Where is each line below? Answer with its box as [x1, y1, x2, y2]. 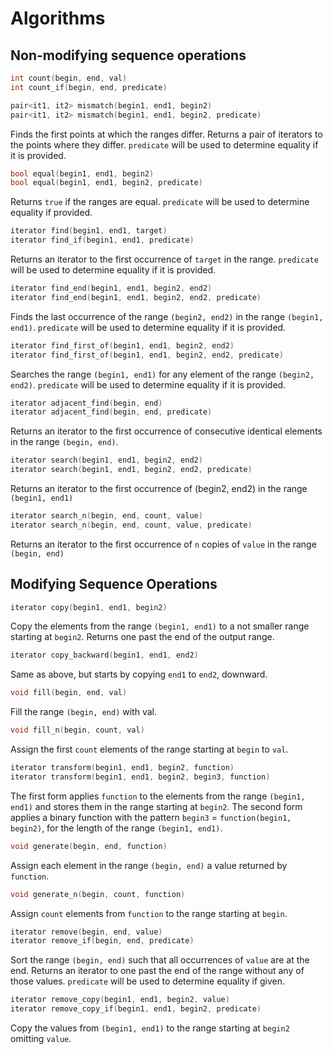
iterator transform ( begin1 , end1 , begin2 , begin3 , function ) [10, 772, 271, 782]
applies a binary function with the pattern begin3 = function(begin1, [10, 811, 292, 823]
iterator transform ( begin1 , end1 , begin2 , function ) [10, 763, 235, 773]
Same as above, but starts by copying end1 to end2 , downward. [10, 668, 268, 681]
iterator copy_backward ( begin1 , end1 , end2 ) [10, 650, 199, 661]
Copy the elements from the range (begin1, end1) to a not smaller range [10, 620, 310, 632]
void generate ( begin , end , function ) [10, 841, 168, 851]
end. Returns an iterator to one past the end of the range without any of [10, 965, 305, 977]
